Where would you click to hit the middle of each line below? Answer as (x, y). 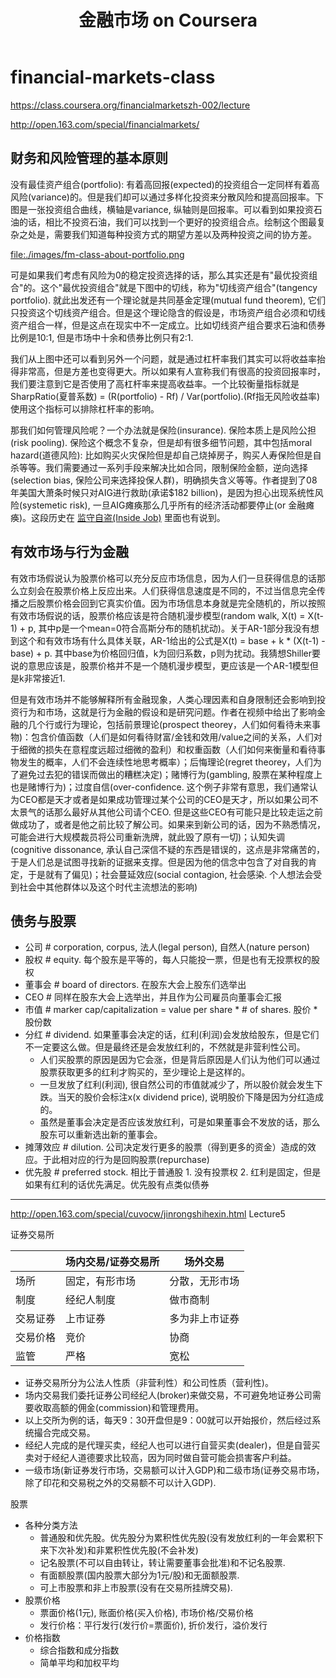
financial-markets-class (113, 77)
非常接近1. (44, 678)
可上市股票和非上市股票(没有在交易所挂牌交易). (136, 1588)
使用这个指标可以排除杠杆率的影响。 (85, 408)
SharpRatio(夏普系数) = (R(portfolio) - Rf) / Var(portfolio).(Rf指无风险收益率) (165, 396)
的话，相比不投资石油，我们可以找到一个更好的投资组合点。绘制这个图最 (167, 222)
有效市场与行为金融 (69, 552)
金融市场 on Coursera (168, 20)
